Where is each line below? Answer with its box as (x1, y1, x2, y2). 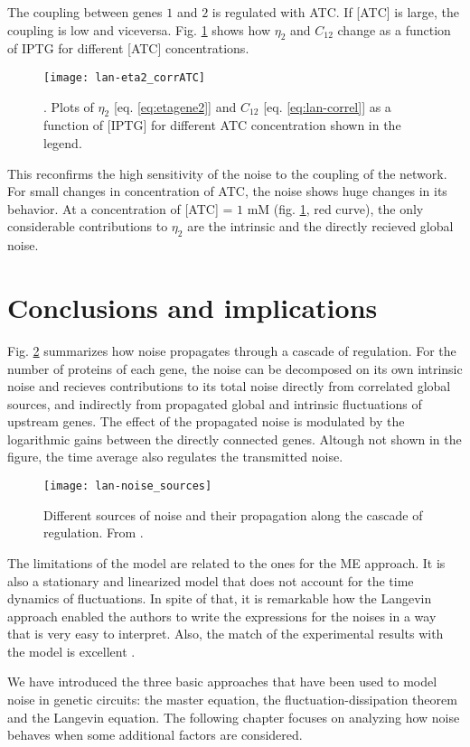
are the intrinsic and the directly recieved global (187, 217, 454, 236)
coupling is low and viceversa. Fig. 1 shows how (7, 20, 271, 39)
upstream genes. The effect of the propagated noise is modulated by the (7, 412, 405, 431)
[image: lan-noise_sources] (43, 480, 212, 493)
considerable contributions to (7, 217, 168, 236)
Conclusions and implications (7, 288, 378, 325)
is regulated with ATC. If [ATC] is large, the (211, 3, 460, 21)
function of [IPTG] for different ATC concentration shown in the (43, 116, 401, 135)
